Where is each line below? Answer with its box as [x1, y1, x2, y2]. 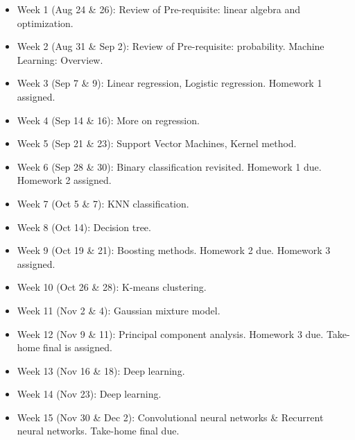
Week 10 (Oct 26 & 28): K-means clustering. [17, 280, 207, 294]
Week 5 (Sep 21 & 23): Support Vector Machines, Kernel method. [17, 136, 297, 151]
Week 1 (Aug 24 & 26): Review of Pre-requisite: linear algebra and [17, 2, 300, 16]
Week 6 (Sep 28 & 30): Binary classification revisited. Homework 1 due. [17, 159, 322, 174]
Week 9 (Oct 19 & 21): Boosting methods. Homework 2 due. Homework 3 [17, 243, 331, 257]
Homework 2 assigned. [17, 173, 112, 187]
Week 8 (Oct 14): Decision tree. [17, 219, 151, 234]
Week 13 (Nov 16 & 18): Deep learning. [17, 363, 185, 378]
